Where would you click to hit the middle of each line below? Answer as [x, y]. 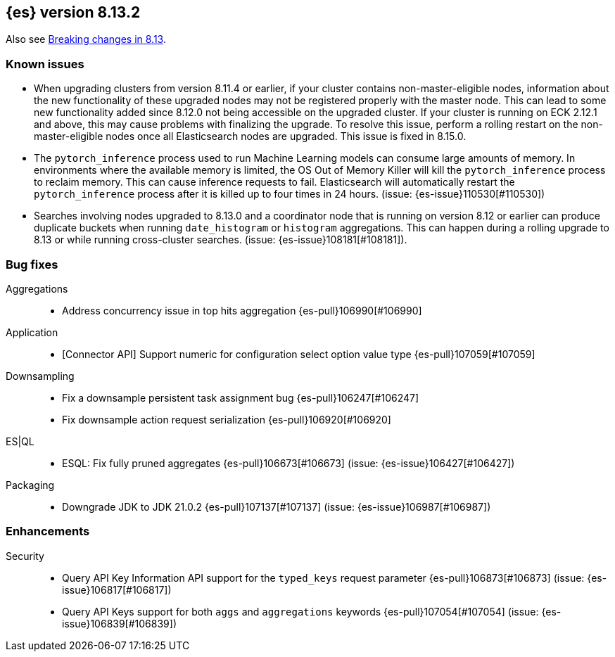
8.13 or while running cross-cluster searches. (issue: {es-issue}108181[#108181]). [221, 240]
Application [32, 332]
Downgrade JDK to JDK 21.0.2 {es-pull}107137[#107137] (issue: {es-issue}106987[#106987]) [277, 506]
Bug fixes [32, 264]
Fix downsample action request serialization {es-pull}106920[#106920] [227, 419]
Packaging [30, 485]
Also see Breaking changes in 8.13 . [86, 39]
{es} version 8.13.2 [73, 12]
